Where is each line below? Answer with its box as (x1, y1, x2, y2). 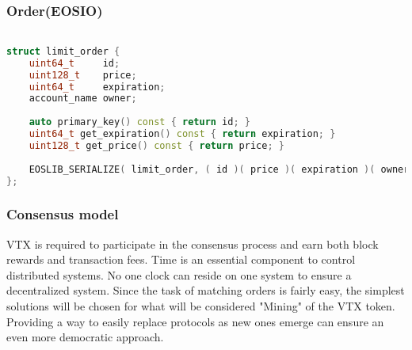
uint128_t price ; (29, 69, 137, 81)
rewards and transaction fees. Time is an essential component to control (6, 251, 356, 268)
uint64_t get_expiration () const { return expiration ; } (29, 128, 336, 139)
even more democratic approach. (6, 329, 164, 345)
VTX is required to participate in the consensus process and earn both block (6, 235, 379, 252)
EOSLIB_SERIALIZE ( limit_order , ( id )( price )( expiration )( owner (29, 163, 410, 175)
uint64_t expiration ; (29, 81, 166, 93)
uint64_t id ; (29, 57, 120, 69)
